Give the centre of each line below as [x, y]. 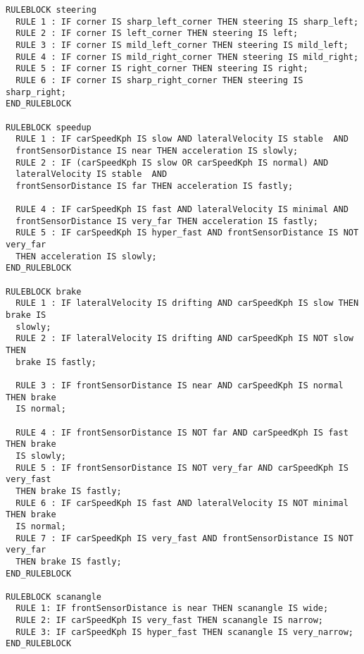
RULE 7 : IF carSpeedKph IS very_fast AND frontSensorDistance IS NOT [184, 538]
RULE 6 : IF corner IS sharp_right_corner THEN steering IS [159, 80]
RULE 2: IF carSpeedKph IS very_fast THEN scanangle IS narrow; [170, 621]
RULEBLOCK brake [44, 291]
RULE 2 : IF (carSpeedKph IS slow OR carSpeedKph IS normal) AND [172, 162]
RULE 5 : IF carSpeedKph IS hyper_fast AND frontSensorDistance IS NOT [187, 233]
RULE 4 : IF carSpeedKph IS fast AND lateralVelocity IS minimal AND [182, 210]
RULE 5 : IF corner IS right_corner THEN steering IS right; [162, 69]
